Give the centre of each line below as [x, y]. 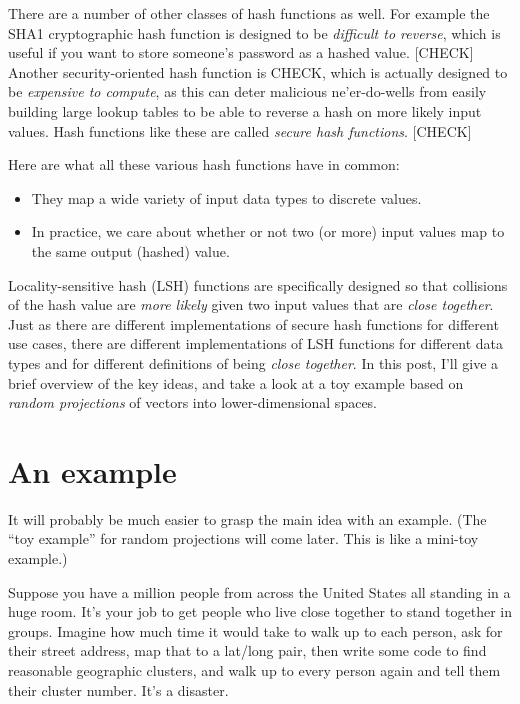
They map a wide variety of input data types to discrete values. [226, 197]
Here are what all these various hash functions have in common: [204, 164]
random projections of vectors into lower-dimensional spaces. [193, 402]
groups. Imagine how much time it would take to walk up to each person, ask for [255, 630]
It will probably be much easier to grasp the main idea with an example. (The [247, 518]
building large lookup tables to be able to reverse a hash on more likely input [245, 110]
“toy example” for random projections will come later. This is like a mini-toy [243, 538]
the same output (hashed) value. [130, 250]
